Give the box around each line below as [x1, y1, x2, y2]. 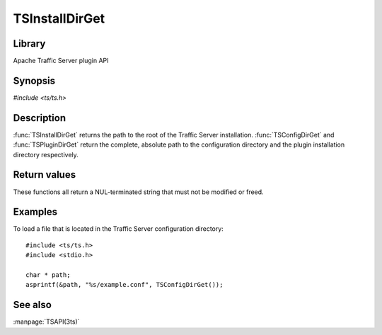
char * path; [25, 271, 71, 279]
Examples [13, 206, 58, 218]
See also [13, 299, 52, 311]
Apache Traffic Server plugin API [13, 57, 109, 65]
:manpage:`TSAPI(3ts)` [13, 317, 80, 326]
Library [13, 38, 46, 50]
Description [13, 112, 66, 124]
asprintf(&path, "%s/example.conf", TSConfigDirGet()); [25, 280, 224, 289]
